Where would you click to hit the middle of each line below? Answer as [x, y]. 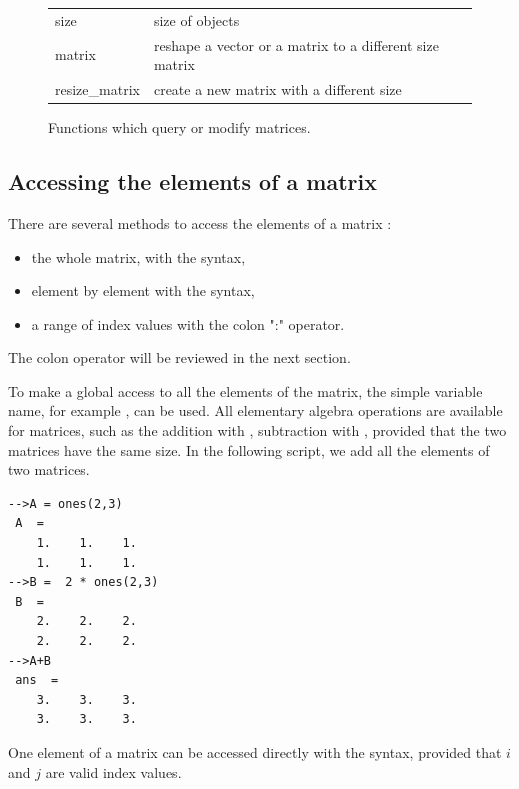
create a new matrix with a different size [277, 89]
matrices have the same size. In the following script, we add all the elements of [249, 449]
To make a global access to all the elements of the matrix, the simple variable [245, 390]
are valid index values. [113, 771]
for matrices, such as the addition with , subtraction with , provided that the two [257, 430]
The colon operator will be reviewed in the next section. [179, 357]
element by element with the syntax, [143, 290]
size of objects [196, 19]
